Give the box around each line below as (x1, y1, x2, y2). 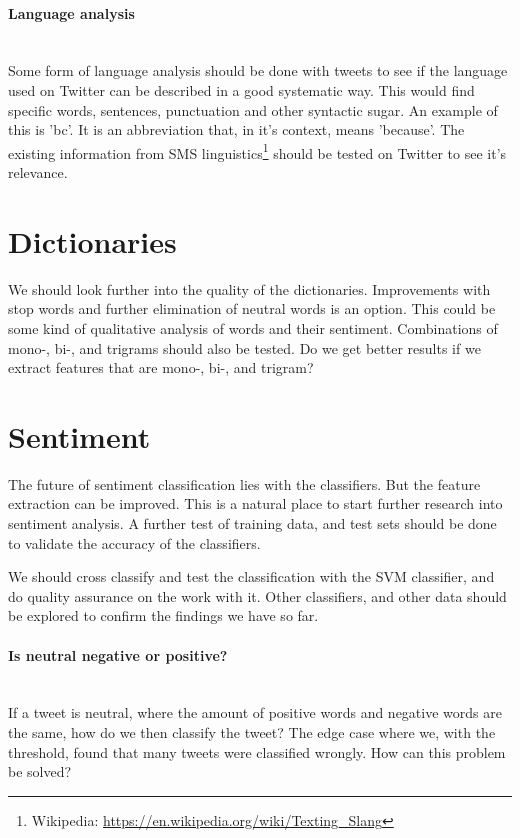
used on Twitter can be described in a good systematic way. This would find (8, 79, 475, 100)
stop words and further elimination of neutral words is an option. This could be (8, 298, 496, 319)
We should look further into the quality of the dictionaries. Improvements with (8, 278, 491, 299)
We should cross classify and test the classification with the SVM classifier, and (8, 566, 495, 587)
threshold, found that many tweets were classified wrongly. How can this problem (8, 741, 506, 762)
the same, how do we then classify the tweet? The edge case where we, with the (8, 721, 496, 742)
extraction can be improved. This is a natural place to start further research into (8, 493, 503, 514)
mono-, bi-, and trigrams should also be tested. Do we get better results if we (8, 337, 481, 358)
